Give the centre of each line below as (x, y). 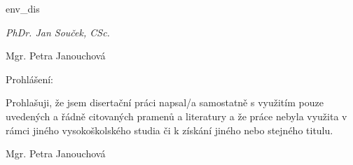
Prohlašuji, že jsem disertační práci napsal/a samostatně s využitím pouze (165, 102)
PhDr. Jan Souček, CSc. (58, 32)
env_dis (23, 8)
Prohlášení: (29, 79)
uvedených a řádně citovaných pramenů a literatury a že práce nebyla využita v (176, 116)
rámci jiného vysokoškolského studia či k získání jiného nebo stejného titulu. (169, 130)
